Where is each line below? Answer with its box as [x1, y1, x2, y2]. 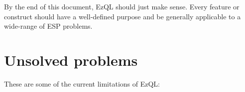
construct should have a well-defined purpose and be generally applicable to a [4, 11, 241, 21]
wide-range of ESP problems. [4, 21, 93, 31]
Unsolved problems [4, 49, 138, 70]
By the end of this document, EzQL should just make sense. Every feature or [4, 1, 240, 11]
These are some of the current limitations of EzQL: [4, 78, 160, 89]
